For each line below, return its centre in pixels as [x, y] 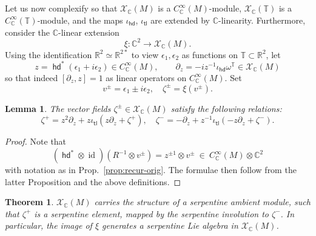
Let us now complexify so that [61, 8]
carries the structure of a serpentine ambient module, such [202, 202]
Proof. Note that [36, 141]
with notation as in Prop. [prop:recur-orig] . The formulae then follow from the [151, 170]
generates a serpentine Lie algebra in [170, 225]
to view [145, 54]
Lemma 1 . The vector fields [58, 108]
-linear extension [89, 32]
